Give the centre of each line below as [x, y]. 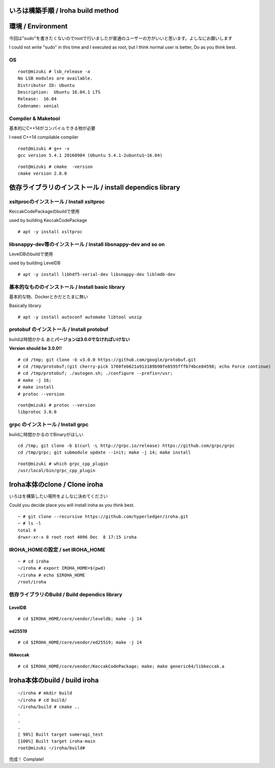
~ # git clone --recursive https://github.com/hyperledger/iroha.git [103, 516]
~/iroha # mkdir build [45, 693]
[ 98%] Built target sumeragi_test [61, 734]
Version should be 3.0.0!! [36, 348]
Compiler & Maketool [35, 118]
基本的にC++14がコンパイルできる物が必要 [52, 128]
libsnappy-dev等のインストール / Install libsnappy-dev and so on [87, 244]
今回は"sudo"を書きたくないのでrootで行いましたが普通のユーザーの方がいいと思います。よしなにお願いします [121, 38]
